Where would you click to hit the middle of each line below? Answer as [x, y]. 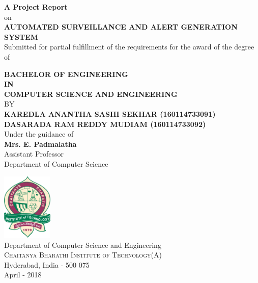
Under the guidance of [39, 134]
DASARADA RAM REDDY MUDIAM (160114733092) [105, 124]
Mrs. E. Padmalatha [40, 144]
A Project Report [36, 7]
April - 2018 [23, 275]
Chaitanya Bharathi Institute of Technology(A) [83, 255]
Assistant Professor [34, 154]
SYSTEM [21, 36]
